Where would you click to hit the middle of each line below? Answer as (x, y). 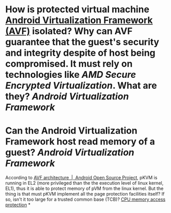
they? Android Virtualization (67, 97)
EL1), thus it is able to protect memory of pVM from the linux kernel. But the (84, 188)
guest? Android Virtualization (70, 153)
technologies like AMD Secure (71, 75)
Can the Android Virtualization (71, 131)
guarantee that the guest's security (82, 42)
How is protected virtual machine (77, 9)
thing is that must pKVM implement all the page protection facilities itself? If (85, 194)
